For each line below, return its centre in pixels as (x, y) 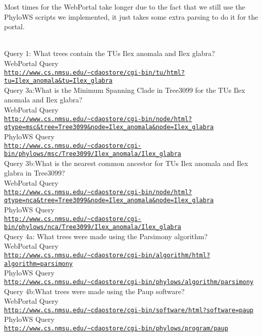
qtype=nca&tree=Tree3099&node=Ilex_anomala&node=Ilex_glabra (109, 201)
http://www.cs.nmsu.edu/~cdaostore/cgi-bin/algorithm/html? (107, 256)
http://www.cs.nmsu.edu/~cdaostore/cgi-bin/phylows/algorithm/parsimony (129, 282)
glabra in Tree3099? (35, 173)
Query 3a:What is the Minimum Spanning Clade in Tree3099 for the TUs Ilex (125, 90)
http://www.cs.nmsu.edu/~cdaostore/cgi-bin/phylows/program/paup (116, 329)
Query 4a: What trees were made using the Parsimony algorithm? (106, 236)
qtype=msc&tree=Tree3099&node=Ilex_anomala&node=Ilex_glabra (109, 127)
